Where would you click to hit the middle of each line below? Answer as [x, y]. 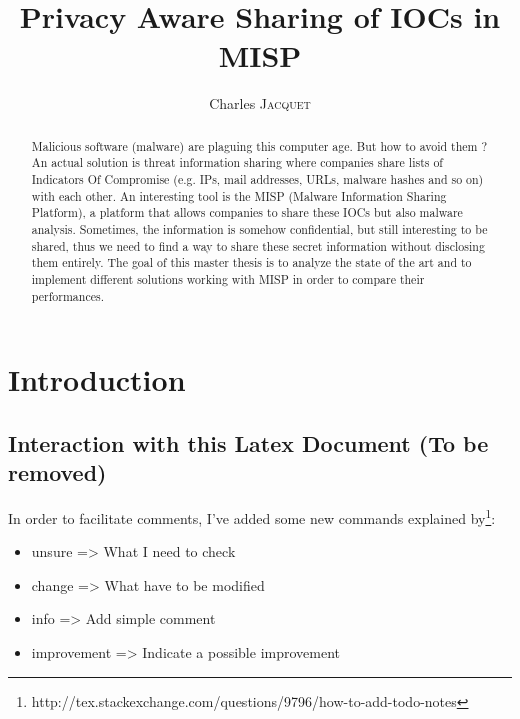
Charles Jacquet [260, 103]
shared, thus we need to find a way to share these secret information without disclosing [258, 245]
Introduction [97, 379]
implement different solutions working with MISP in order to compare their [228, 278]
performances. [67, 295]
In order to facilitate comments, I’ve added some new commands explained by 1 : [252, 516]
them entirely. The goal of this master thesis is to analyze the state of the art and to [251, 262]
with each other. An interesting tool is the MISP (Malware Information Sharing [239, 195]
